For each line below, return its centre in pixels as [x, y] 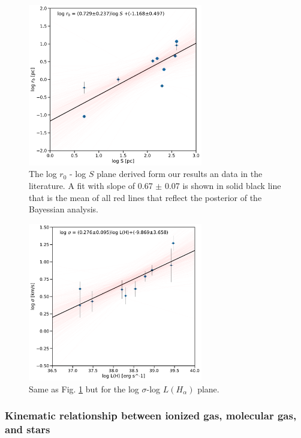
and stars [28, 429]
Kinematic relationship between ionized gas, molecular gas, [151, 415]
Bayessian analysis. [64, 209]
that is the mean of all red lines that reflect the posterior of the [145, 197]
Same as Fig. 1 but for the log [84, 388]
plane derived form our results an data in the [180, 174]
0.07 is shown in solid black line [223, 185]
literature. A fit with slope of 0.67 [91, 185]
